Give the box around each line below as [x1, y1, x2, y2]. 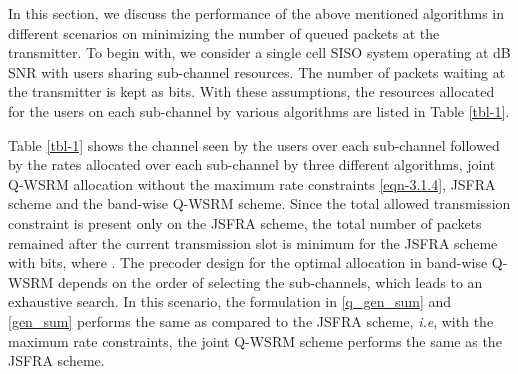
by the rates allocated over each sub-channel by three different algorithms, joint [8, 154, 496, 175]
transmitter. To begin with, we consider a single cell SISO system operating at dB [8, 42, 511, 63]
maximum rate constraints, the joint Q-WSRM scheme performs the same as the [8, 330, 502, 351]
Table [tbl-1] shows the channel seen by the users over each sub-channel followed [8, 134, 500, 155]
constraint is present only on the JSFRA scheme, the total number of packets [8, 212, 482, 233]
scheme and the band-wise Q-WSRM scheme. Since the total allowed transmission [8, 193, 511, 214]
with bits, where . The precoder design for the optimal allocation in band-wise [8, 252, 488, 273]
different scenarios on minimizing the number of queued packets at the [8, 22, 440, 43]
